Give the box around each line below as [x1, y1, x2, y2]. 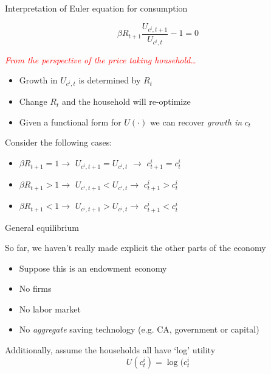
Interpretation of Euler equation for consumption [5, 2, 188, 14]
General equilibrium [5, 221, 79, 233]
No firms [19, 282, 52, 295]
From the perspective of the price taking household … [5, 53, 196, 66]
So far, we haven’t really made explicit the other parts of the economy [5, 241, 266, 254]
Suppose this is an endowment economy [19, 261, 167, 274]
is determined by [78, 74, 141, 86]
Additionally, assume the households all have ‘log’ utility [5, 344, 216, 356]
